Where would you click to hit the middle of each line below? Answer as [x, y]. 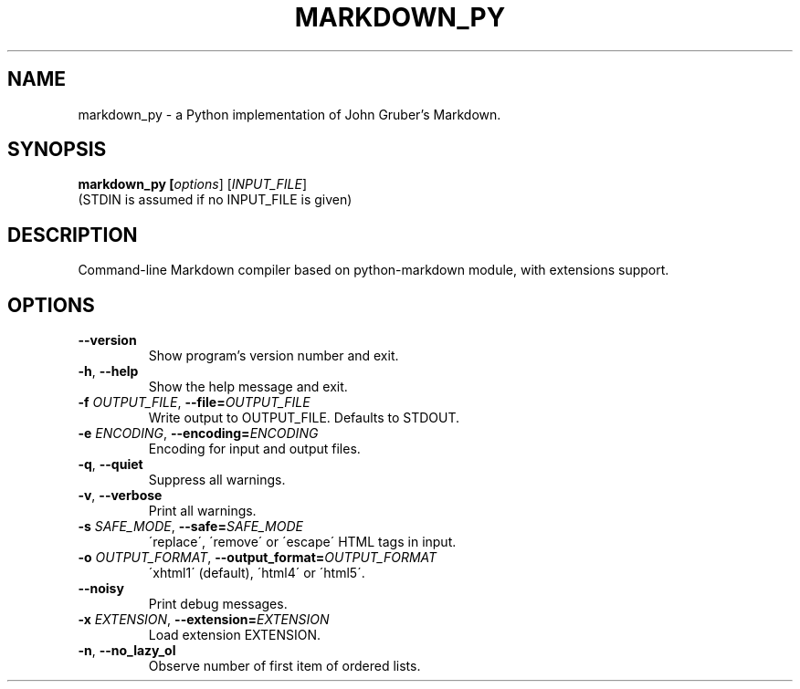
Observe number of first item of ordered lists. [284, 666]
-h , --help [108, 371]
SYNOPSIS [57, 150]
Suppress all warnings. [217, 480]
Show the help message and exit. [248, 387]
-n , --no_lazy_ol [127, 651]
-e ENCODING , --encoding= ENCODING [198, 433]
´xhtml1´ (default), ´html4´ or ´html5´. [257, 573]
